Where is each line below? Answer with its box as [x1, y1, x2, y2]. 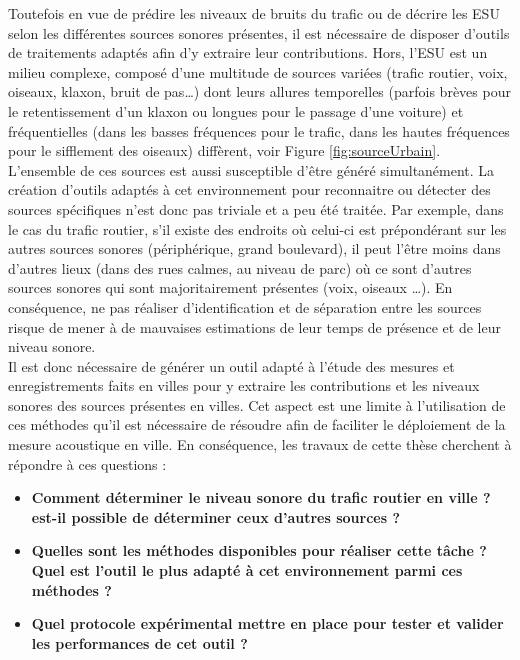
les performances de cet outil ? [31, 632, 248, 653]
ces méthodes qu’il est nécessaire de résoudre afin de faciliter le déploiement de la [8, 414, 506, 435]
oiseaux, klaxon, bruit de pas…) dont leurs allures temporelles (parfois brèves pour [8, 81, 511, 102]
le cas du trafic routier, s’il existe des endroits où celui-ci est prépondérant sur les [8, 218, 507, 239]
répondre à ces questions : [8, 453, 167, 474]
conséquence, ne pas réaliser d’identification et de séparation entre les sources [8, 296, 482, 317]
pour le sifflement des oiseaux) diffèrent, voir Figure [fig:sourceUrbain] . [8, 140, 441, 161]
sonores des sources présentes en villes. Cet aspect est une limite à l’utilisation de [8, 394, 506, 415]
